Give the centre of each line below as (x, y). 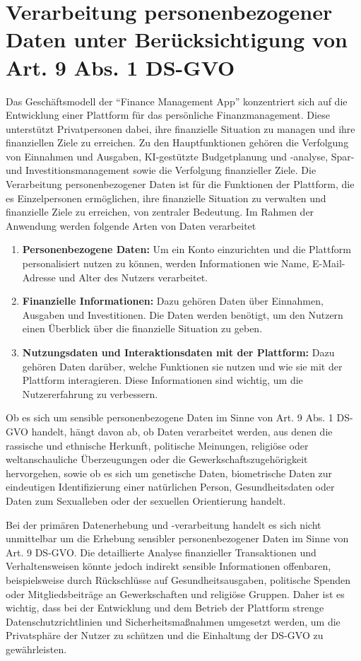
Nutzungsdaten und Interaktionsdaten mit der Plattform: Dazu (178, 352)
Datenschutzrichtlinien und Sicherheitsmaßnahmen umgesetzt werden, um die (173, 621)
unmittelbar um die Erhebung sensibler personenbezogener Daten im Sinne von (177, 538)
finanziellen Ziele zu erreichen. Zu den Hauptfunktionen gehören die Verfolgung (177, 142)
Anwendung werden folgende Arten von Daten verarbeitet (131, 225)
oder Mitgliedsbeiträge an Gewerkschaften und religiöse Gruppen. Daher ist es (175, 593)
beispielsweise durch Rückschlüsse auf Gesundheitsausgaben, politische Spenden (178, 579)
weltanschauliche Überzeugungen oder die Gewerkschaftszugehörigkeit (157, 459)
